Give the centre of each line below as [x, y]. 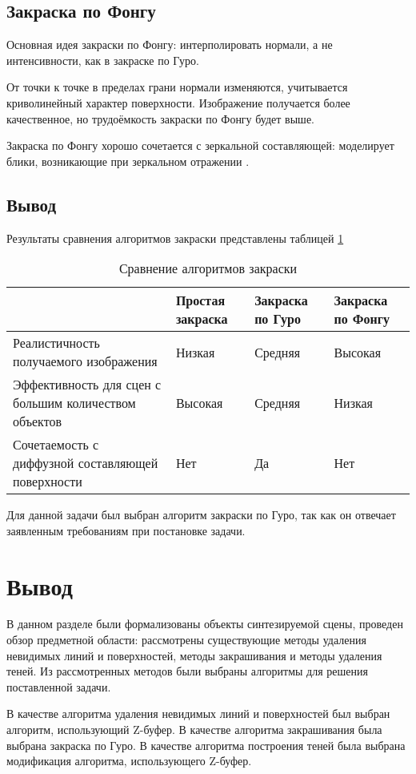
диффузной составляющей [86, 463]
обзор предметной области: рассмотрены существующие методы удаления [186, 640]
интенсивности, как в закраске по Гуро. [103, 60]
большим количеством [74, 403]
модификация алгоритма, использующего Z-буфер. [129, 761]
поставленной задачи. [59, 686]
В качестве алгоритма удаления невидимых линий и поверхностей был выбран [198, 714]
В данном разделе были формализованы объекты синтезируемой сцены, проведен [205, 624]
